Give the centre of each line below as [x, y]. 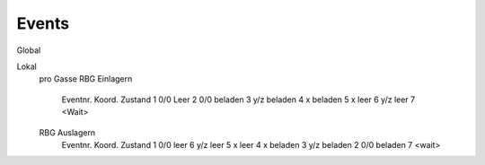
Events [43, 23]
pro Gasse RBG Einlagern [86, 79]
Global [29, 50]
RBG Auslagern [67, 132]
